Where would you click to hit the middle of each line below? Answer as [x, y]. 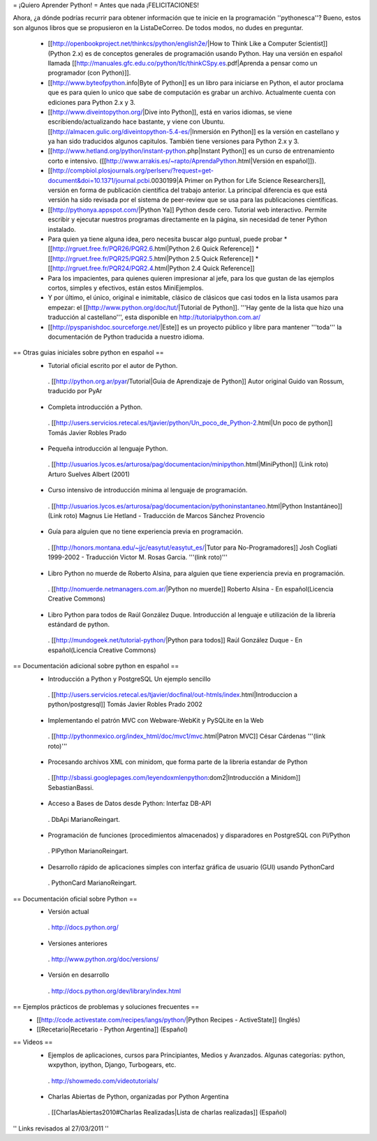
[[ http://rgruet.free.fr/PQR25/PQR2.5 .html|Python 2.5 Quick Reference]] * [153, 258]
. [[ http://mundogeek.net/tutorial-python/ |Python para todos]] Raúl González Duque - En [175, 640]
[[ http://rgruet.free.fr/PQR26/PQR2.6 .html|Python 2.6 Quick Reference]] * [153, 249]
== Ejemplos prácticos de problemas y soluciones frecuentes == [106, 1007]
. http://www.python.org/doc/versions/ [103, 959]
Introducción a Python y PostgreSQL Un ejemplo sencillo [129, 679]
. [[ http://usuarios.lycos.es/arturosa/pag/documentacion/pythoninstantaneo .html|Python [175, 506]
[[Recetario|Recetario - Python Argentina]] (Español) [112, 1029]
